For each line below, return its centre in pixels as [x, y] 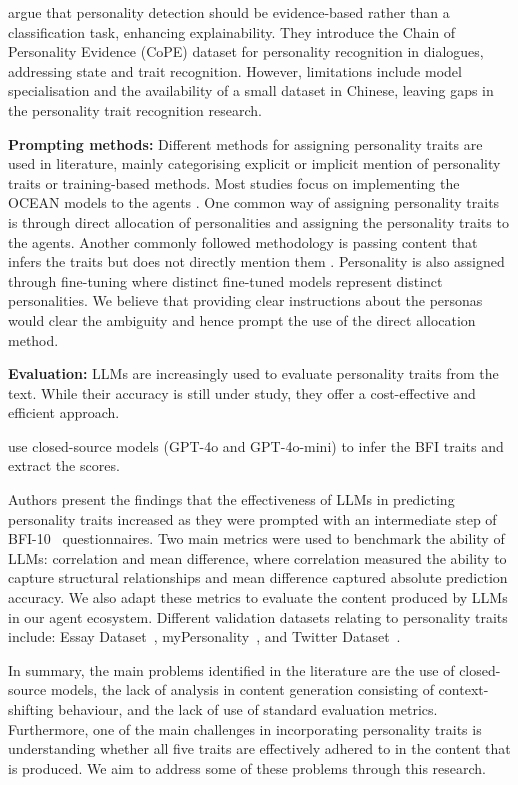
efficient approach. [64, 412]
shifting [31, 709]
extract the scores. [64, 465]
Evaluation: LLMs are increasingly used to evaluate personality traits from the [253, 373]
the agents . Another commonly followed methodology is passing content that [243, 241]
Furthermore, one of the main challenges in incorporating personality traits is [245, 728]
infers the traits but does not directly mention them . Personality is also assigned [256, 261]
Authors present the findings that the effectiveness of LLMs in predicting [231, 499]
